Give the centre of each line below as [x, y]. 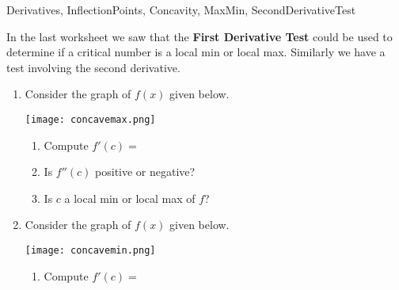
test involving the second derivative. [93, 67]
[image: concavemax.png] [90, 119]
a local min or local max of [130, 198]
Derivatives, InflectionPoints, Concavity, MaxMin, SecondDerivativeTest [181, 10]
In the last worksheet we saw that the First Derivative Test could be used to [199, 36]
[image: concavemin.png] [90, 250]
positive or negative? [145, 172]
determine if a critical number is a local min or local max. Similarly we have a [196, 52]
